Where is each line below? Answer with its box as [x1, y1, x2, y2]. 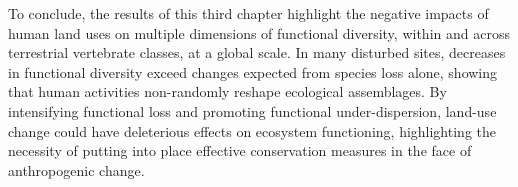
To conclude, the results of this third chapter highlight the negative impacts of [8, 3, 489, 23]
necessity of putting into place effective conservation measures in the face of [8, 140, 472, 161]
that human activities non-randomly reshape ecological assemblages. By [8, 81, 447, 102]
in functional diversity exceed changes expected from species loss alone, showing [8, 61, 498, 82]
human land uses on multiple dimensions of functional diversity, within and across [8, 22, 510, 43]
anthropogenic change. [8, 159, 145, 180]
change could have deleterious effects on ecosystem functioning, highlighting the [8, 120, 496, 141]
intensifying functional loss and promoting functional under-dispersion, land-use [8, 100, 497, 121]
